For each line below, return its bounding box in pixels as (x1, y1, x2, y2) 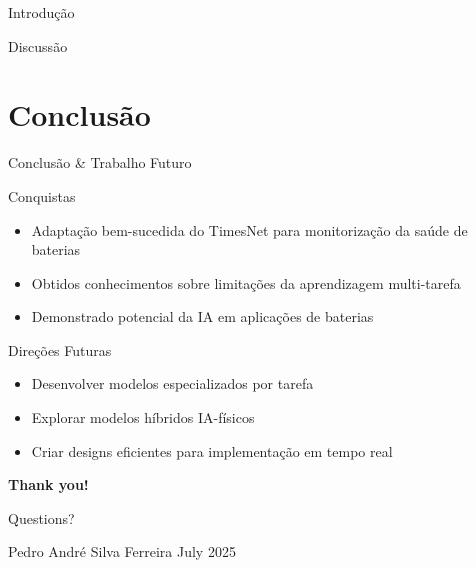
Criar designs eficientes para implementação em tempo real (31, 440, 393, 461)
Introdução (8, 2, 75, 22)
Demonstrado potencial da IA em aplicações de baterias (31, 306, 374, 327)
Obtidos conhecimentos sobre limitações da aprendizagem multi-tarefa (31, 272, 461, 293)
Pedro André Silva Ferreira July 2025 (8, 541, 236, 562)
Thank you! (8, 474, 89, 495)
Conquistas (8, 185, 76, 206)
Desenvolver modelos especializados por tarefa (31, 373, 314, 394)
